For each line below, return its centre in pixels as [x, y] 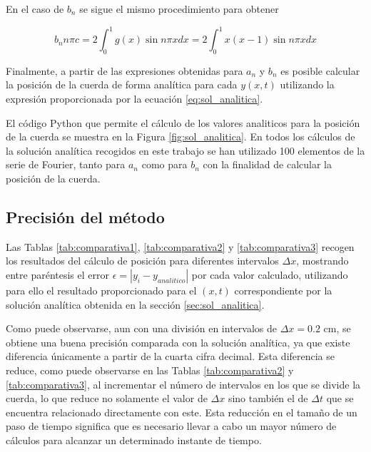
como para [164, 164]
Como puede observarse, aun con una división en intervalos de [141, 328]
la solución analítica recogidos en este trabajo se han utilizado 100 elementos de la [185, 150]
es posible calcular [320, 70]
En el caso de [35, 9]
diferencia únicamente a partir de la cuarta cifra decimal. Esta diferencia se [171, 356]
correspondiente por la [283, 291]
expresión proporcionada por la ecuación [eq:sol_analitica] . [134, 99]
